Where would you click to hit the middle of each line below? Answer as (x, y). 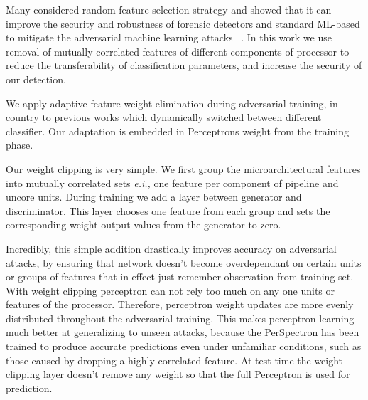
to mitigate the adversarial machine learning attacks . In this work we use (169, 37)
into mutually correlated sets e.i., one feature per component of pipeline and (172, 183)
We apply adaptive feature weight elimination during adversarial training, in (172, 103)
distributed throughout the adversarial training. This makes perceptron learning (180, 318)
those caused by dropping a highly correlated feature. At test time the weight (174, 360)
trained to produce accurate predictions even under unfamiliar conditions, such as (184, 346)
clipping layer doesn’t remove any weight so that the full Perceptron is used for (178, 374)
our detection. (36, 79)
